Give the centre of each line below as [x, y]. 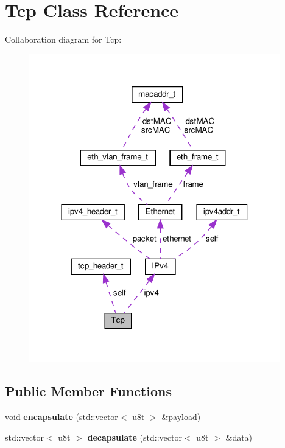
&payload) [181, 416]
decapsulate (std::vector [135, 437]
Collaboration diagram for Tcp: [63, 39]
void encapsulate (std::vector [62, 416]
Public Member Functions [88, 391]
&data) [239, 437]
